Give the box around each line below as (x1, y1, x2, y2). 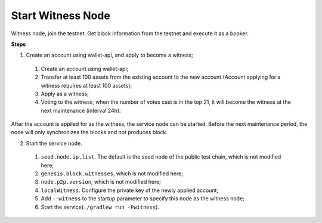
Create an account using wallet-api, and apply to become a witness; (26, 51, 193, 59)
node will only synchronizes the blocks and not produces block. (11, 129, 168, 136)
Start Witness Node (11, 9, 110, 22)
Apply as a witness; (41, 90, 89, 97)
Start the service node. (26, 140, 83, 147)
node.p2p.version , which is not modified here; (41, 178, 161, 185)
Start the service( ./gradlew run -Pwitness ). (41, 203, 160, 210)
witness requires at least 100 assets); (41, 82, 132, 89)
